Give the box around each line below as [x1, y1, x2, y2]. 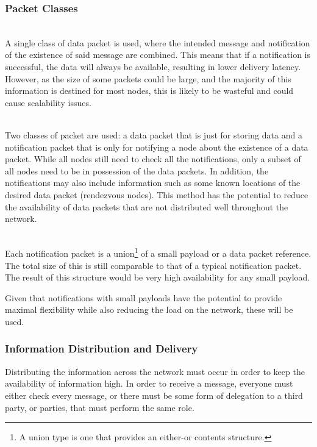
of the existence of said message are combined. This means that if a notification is [5, 48, 311, 61]
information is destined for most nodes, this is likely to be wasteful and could [5, 84, 294, 97]
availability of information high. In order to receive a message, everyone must [5, 377, 293, 390]
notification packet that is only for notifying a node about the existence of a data [5, 140, 308, 153]
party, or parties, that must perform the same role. [5, 401, 194, 413]
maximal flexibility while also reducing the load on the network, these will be [5, 303, 293, 316]
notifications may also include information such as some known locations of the [5, 176, 301, 189]
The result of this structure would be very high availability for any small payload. [5, 271, 310, 284]
